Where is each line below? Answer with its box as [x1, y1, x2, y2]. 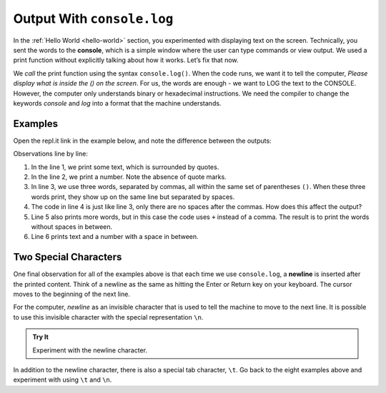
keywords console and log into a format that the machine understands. [13, 98, 222, 107]
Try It [32, 332, 49, 342]
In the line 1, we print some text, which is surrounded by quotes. [31, 163, 219, 171]
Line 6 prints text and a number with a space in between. [31, 233, 199, 241]
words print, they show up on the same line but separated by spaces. [31, 193, 235, 201]
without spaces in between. [31, 222, 113, 231]
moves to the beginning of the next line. [13, 290, 130, 298]
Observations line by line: [13, 150, 89, 158]
